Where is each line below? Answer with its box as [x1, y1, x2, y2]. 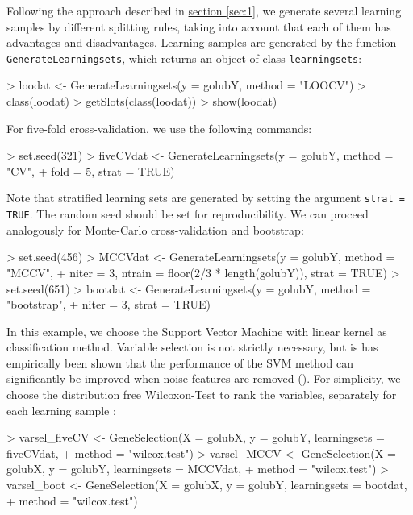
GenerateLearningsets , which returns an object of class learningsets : [6, 49, 362, 66]
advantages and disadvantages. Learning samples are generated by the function [6, 34, 397, 51]
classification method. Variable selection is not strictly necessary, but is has [6, 338, 378, 355]
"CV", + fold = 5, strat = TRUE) [6, 162, 175, 179]
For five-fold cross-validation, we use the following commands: [6, 119, 312, 136]
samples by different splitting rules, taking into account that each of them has [6, 18, 391, 35]
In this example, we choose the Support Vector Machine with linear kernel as [6, 322, 387, 339]
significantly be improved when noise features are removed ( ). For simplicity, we [6, 370, 401, 387]
